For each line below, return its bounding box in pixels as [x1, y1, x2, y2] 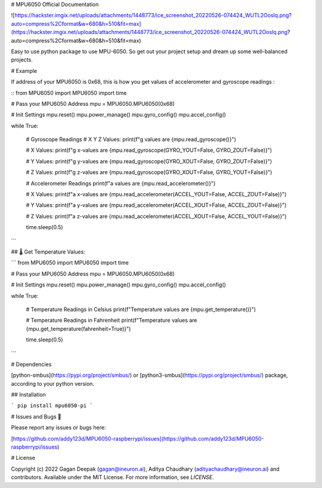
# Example [11, 67, 38, 74]
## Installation [11, 391, 46, 398]
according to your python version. [11, 380, 95, 387]
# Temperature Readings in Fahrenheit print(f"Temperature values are [26, 317, 197, 324]
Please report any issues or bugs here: [11, 424, 106, 431]
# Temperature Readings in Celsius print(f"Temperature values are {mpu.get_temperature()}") [26, 306, 256, 313]
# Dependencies [11, 361, 52, 368]
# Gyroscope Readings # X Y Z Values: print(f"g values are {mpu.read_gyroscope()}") [26, 136, 237, 143]
